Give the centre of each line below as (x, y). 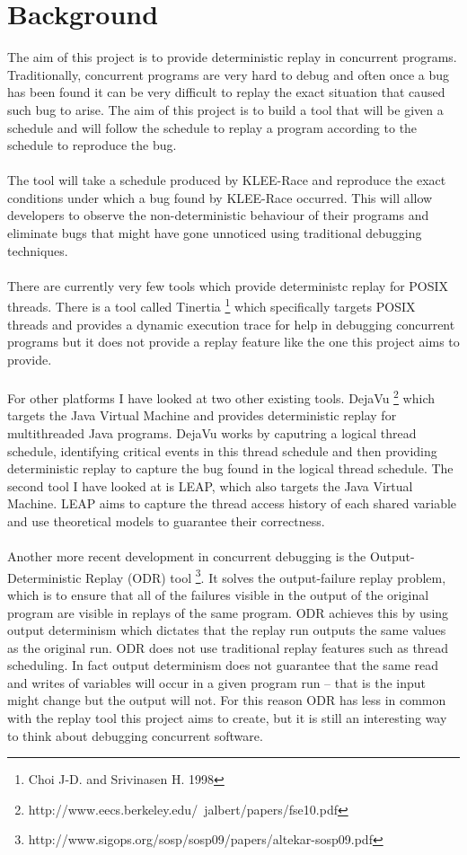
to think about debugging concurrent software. (135, 735)
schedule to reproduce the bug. (92, 145)
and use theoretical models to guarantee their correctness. (166, 520)
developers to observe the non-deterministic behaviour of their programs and (218, 215)
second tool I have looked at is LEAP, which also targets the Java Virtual (210, 485)
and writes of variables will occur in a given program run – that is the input (216, 682)
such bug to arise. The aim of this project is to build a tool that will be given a (225, 109)
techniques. (38, 250)
